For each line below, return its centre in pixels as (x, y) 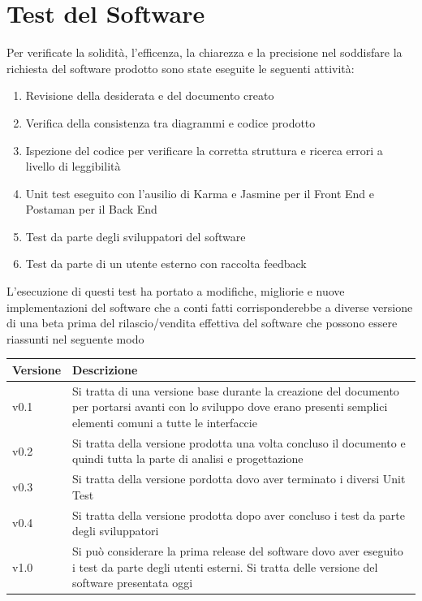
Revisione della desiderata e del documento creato (150, 95)
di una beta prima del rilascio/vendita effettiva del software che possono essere (202, 323)
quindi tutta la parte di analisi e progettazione (188, 458)
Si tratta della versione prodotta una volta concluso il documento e (239, 442)
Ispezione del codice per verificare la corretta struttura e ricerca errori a (204, 150)
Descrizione (105, 369)
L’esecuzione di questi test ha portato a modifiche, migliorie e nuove (176, 291)
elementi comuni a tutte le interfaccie (165, 422)
